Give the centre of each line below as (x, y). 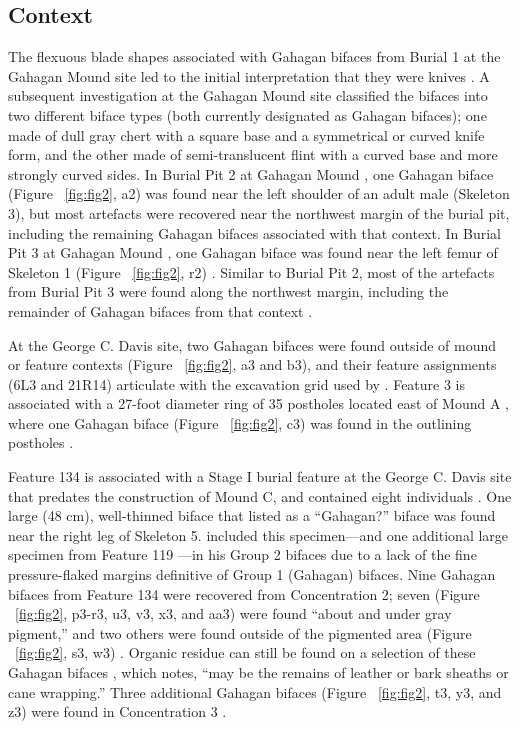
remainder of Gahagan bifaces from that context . (160, 310)
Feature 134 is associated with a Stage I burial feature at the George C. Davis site (260, 476)
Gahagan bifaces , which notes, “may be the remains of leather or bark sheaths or (258, 672)
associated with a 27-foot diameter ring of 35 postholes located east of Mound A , (258, 403)
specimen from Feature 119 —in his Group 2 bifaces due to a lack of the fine (242, 554)
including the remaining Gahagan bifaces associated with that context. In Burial (254, 232)
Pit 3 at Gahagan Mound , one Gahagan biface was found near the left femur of (253, 252)
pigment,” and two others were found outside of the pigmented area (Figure (240, 632)
